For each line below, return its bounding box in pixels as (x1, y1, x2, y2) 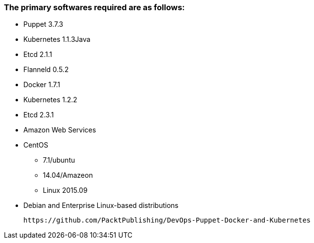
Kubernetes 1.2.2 (23, 95, 77, 104)
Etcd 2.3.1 (23, 111, 54, 119)
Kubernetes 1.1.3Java (23, 35, 91, 44)
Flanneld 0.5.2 (23, 65, 69, 74)
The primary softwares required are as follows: (4, 2, 185, 12)
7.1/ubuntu (43, 156, 75, 165)
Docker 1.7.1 (23, 80, 60, 89)
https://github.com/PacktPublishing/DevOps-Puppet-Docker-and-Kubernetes (23, 216, 311, 224)
